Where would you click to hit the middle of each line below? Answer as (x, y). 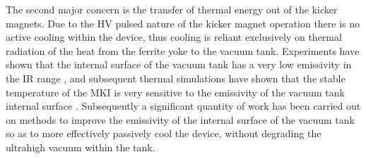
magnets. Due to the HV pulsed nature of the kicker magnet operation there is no (183, 23)
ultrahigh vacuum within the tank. (81, 147)
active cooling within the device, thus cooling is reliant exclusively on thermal (174, 37)
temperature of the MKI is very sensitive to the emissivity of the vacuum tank (175, 92)
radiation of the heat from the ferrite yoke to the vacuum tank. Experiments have (183, 50)
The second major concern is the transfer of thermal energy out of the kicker (172, 9)
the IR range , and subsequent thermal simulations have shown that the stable (176, 78)
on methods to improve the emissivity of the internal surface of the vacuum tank (180, 119)
